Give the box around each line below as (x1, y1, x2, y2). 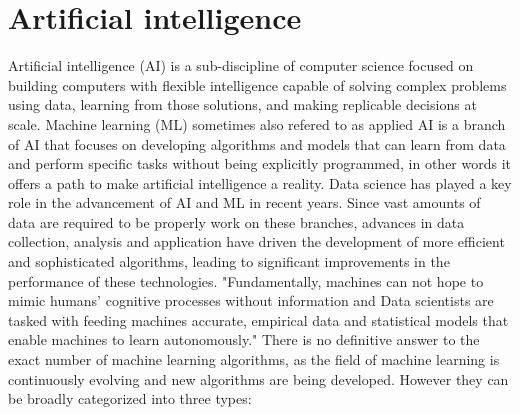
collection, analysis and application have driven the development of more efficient (8, 231, 505, 252)
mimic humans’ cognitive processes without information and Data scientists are (8, 290, 494, 311)
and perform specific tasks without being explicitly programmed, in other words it (8, 153, 512, 174)
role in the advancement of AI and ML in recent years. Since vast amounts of (8, 192, 481, 213)
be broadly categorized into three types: (8, 388, 252, 409)
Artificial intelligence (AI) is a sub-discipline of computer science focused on (8, 55, 474, 76)
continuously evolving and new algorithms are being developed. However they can (8, 368, 509, 389)
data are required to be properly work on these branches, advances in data (8, 211, 465, 232)
